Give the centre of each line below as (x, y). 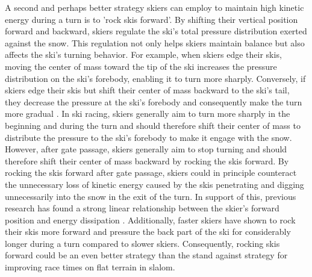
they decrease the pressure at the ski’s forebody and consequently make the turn (154, 101)
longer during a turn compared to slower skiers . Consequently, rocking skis (142, 243)
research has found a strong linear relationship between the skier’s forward (142, 208)
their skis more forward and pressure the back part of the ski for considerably (148, 232)
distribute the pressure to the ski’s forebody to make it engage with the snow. (148, 137)
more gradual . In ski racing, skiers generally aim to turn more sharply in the (148, 114)
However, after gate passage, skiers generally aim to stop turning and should (146, 149)
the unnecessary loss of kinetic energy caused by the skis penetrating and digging (154, 184)
